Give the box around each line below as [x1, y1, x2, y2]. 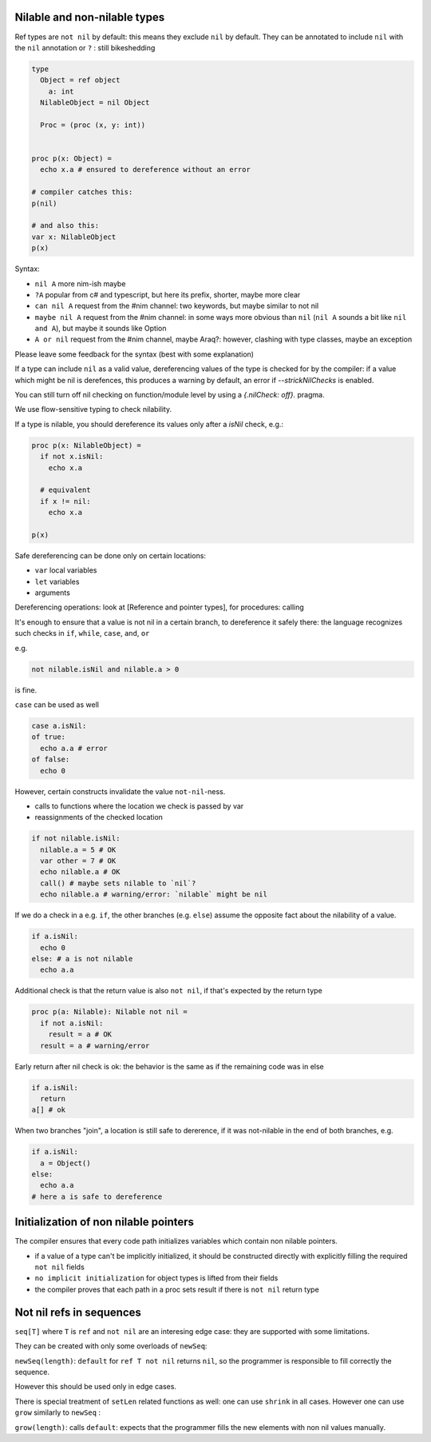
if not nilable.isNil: [31, 834, 121, 843]
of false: [31, 755, 70, 764]
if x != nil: [40, 497, 91, 505]
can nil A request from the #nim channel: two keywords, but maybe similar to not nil [34, 301, 319, 311]
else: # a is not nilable [31, 954, 133, 963]
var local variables [34, 565, 97, 575]
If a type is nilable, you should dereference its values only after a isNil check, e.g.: [14, 419, 283, 429]
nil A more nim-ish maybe [34, 278, 126, 288]
